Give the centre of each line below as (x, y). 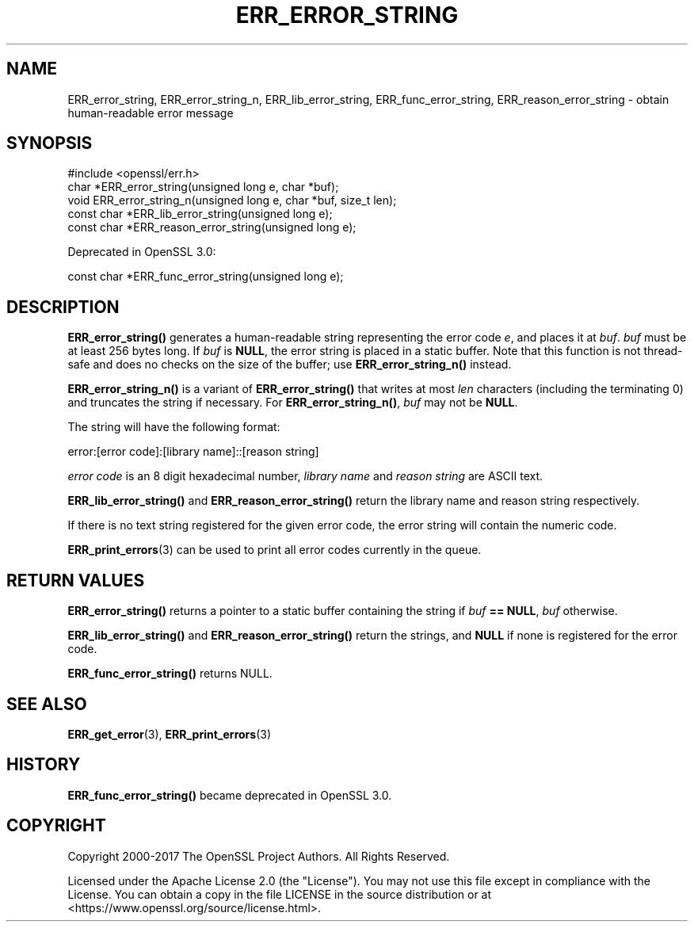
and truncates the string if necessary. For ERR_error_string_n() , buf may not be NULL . (293, 403)
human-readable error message (151, 113)
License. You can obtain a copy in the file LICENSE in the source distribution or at (280, 894)
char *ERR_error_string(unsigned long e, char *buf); (203, 187)
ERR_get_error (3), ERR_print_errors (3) (169, 734)
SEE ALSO (47, 704)
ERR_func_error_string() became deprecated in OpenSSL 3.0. (230, 795)
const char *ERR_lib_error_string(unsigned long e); (200, 214)
